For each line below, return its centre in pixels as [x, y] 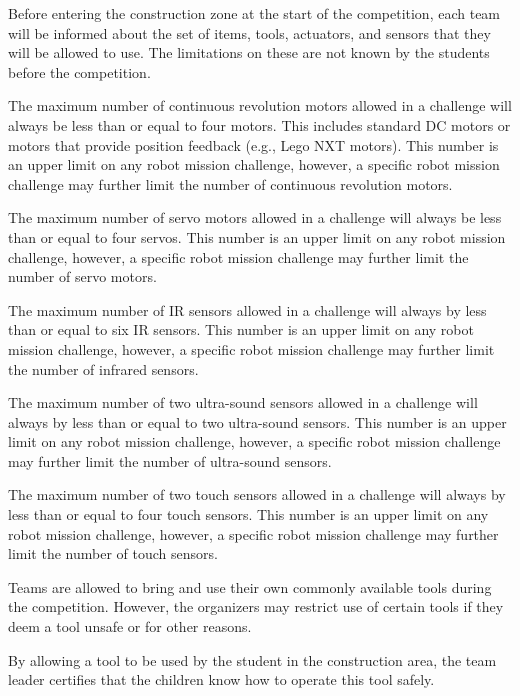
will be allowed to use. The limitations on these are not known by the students [249, 52]
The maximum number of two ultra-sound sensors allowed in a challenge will [243, 402]
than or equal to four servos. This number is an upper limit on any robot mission [257, 236]
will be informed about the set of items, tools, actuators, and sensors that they [249, 32]
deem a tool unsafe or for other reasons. [130, 626]
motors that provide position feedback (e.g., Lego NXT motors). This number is [253, 144]
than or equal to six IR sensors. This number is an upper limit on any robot [241, 329]
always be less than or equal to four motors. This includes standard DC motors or [259, 124]
